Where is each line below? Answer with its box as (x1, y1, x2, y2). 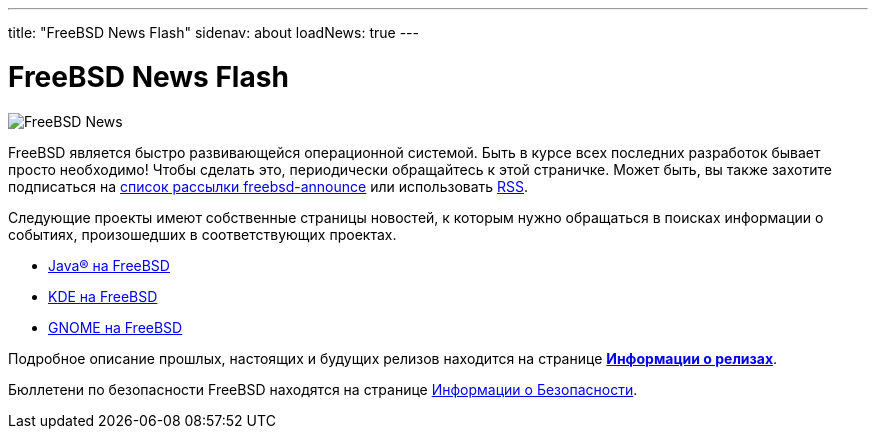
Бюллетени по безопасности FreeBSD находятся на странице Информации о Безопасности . (8, 380, 638, 398)
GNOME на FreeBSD (48, 318, 183, 336)
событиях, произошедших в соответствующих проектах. (8, 225, 397, 243)
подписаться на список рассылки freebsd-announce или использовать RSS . (8, 177, 529, 195)
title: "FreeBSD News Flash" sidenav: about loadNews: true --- (8, 24, 419, 41)
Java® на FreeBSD (48, 256, 170, 274)
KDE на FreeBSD (48, 287, 158, 305)
